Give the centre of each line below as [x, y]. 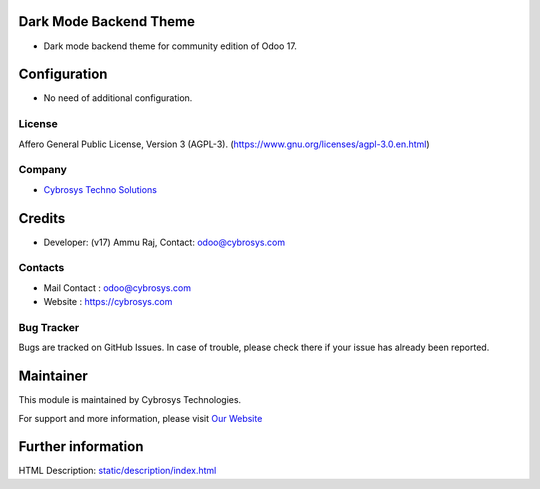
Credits [42, 218]
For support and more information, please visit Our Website [140, 418]
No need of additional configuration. [118, 98]
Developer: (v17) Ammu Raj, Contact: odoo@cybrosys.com [164, 242]
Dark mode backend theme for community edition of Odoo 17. [170, 46]
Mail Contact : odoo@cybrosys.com [117, 287]
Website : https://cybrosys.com [108, 302]
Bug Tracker [49, 327]
